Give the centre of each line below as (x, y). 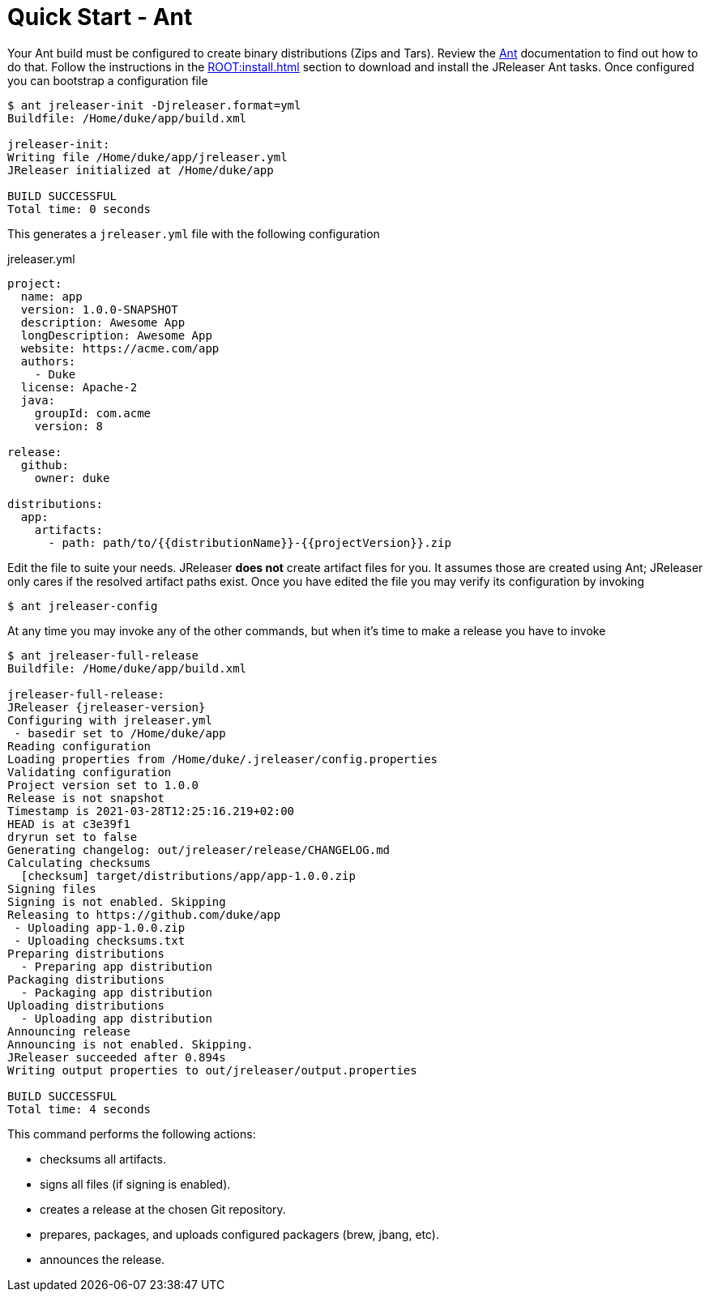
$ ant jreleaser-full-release (103, 655)
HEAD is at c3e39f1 (69, 824)
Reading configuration (79, 746)
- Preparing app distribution (116, 966)
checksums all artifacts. (103, 1159)
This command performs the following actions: (132, 1134)
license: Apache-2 (79, 387)
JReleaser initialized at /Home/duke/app (141, 170)
